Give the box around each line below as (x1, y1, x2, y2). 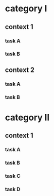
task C (5, 173, 21, 179)
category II (5, 112, 50, 123)
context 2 (5, 65, 35, 74)
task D (5, 186, 20, 193)
